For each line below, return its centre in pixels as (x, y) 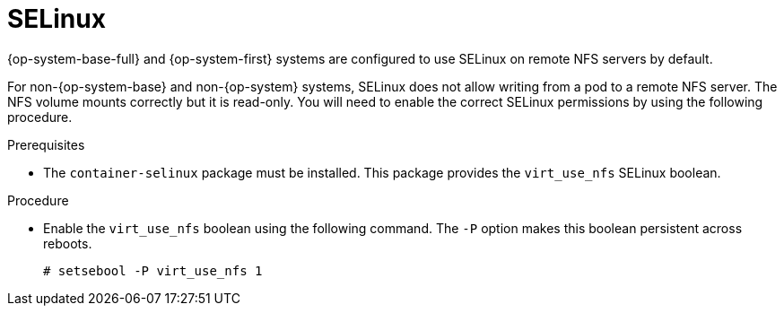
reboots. (68, 243)
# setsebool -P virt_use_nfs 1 (153, 270)
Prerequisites (46, 144)
